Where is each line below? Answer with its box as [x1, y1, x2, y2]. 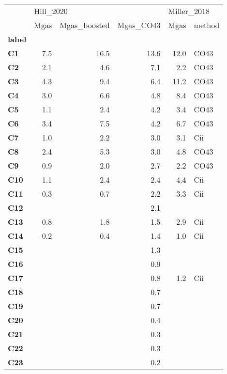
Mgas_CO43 [117, 19, 161, 31]
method [194, 19, 220, 31]
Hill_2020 [34, 5, 68, 16]
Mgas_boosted [60, 19, 110, 31]
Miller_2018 [168, 5, 210, 16]
